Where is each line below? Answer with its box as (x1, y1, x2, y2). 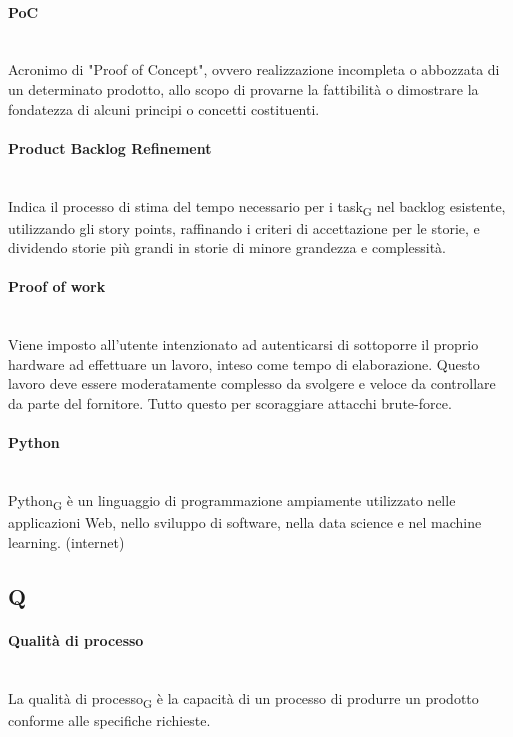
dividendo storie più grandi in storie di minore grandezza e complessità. (8, 237, 447, 258)
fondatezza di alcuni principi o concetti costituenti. (8, 98, 320, 119)
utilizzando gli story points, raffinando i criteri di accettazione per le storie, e (8, 217, 480, 238)
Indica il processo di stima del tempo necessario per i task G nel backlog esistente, (8, 195, 506, 219)
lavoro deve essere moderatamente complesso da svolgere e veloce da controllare (8, 373, 496, 394)
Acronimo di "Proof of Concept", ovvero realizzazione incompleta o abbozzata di (8, 59, 500, 80)
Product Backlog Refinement (8, 137, 212, 158)
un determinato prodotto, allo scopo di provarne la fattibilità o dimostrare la (8, 78, 479, 99)
